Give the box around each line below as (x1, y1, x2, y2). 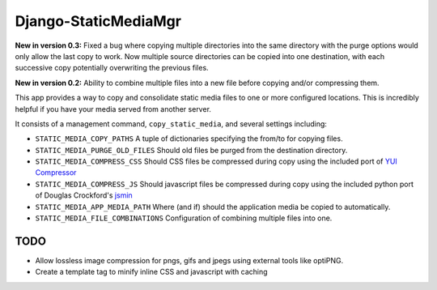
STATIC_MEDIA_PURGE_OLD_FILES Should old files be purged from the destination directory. (35, 145, 348, 155)
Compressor (35, 168, 77, 177)
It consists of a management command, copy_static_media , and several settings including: (15, 118, 328, 129)
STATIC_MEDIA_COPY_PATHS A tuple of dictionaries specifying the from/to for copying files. (35, 134, 343, 143)
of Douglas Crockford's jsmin (35, 190, 133, 200)
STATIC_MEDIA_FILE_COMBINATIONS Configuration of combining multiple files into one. (35, 213, 333, 223)
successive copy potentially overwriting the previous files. (15, 63, 210, 73)
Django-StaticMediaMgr (15, 12, 182, 30)
